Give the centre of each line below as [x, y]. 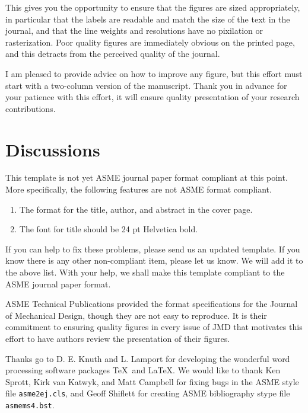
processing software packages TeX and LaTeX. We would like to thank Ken [143, 370]
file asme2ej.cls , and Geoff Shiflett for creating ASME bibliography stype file [148, 393]
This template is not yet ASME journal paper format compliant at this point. [147, 177]
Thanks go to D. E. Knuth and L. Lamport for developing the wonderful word [148, 358]
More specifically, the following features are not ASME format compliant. [139, 189]
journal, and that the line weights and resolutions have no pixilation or [134, 31]
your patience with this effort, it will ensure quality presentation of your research [153, 97]
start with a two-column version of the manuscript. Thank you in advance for [146, 85]
